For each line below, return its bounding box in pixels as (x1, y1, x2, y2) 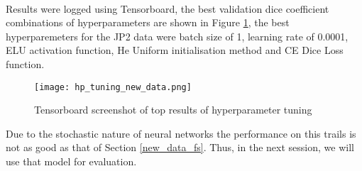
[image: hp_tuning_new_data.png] (34, 82, 192, 92)
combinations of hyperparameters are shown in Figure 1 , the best (6, 15, 290, 30)
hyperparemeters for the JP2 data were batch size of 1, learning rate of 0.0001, (6, 28, 349, 43)
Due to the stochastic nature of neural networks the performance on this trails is (6, 126, 356, 140)
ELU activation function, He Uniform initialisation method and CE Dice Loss (6, 43, 344, 57)
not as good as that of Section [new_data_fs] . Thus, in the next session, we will (6, 140, 354, 155)
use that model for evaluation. (6, 154, 137, 168)
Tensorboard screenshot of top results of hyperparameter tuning (34, 102, 312, 117)
